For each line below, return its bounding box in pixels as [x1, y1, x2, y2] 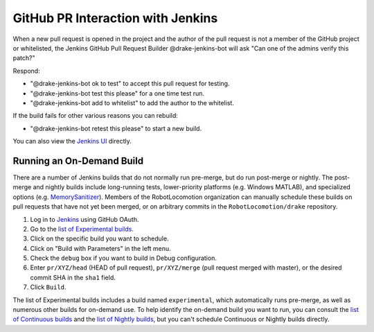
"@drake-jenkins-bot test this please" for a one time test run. [30, 89, 204, 97]
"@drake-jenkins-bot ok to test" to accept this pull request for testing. [30, 80, 230, 88]
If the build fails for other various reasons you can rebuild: [12, 112, 178, 120]
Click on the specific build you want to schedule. [30, 234, 169, 243]
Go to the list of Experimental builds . [30, 225, 134, 233]
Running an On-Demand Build [12, 155, 144, 166]
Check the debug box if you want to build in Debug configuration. [30, 254, 217, 263]
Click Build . [30, 283, 66, 291]
